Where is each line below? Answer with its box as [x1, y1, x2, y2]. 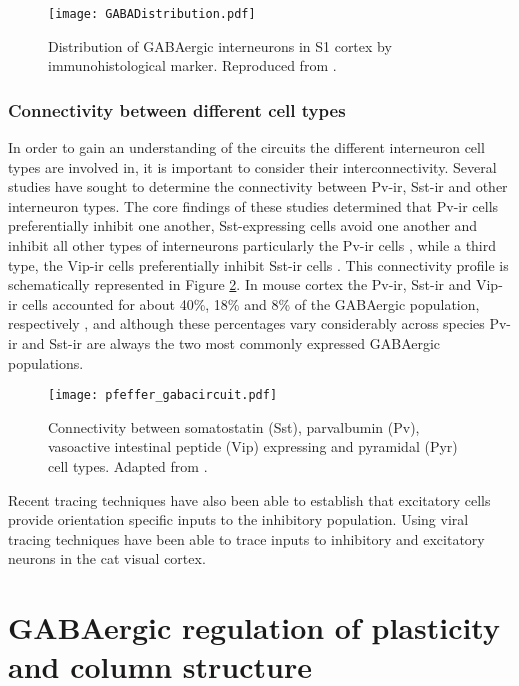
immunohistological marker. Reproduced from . [48, 55, 337, 76]
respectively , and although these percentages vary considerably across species [8, 313, 485, 334]
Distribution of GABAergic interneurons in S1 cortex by [48, 35, 392, 56]
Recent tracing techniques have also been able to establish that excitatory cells [8, 489, 491, 510]
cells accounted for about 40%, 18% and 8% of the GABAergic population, [22, 293, 480, 314]
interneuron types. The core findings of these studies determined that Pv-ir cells [8, 195, 499, 216]
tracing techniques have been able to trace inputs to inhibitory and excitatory [8, 528, 485, 549]
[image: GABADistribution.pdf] [48, 7, 256, 21]
